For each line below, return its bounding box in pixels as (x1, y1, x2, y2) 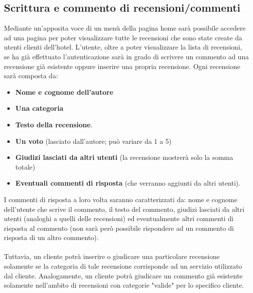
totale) (15, 161, 36, 172)
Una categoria (15, 103, 63, 113)
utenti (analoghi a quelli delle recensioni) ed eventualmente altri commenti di (4, 213, 234, 224)
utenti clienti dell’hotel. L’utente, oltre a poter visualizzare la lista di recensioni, (4, 42, 242, 52)
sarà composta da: (4, 70, 58, 81)
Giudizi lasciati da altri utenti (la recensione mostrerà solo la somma (15, 152, 233, 162)
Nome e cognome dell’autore (15, 86, 113, 97)
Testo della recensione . (15, 119, 93, 129)
